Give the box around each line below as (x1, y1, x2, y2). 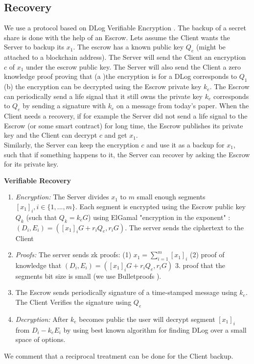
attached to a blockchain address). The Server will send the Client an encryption (4, 52, 246, 62)
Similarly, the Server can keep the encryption (4, 139, 139, 149)
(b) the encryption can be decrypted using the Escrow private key (4, 81, 202, 92)
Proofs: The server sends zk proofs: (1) (15, 249, 132, 260)
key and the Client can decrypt (4, 130, 97, 140)
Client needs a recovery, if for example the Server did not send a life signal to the (4, 111, 248, 121)
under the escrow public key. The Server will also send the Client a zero (26, 61, 241, 72)
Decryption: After (15, 314, 69, 324)
